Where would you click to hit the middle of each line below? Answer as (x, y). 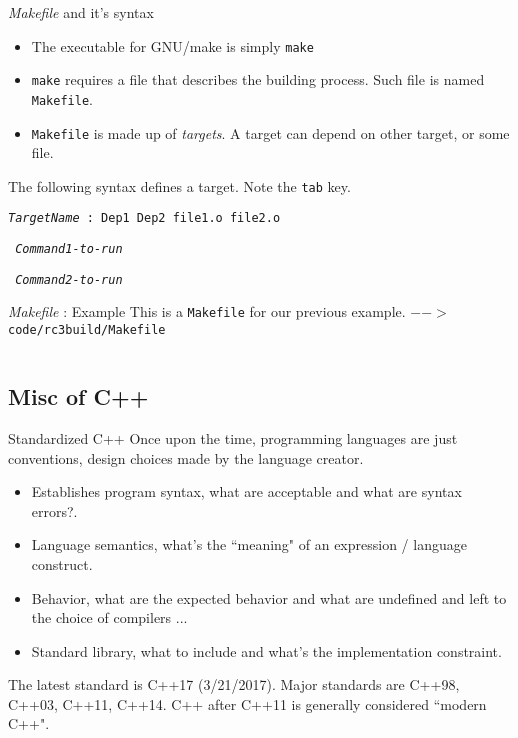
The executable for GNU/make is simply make (172, 45)
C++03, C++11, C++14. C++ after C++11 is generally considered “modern (247, 703)
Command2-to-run (69, 279)
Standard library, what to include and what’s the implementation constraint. (266, 650)
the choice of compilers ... (109, 617)
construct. (62, 563)
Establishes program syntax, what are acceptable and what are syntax (246, 491)
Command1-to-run (69, 249)
